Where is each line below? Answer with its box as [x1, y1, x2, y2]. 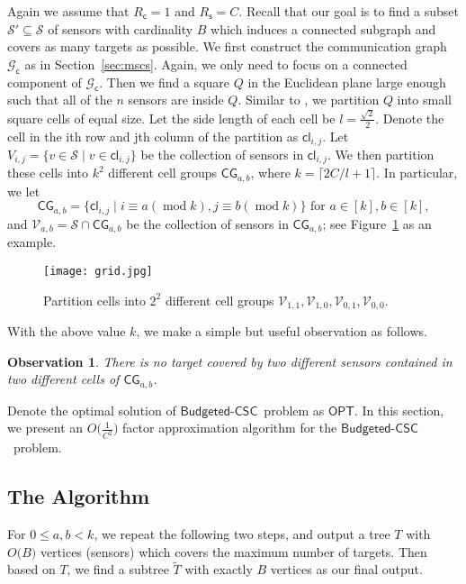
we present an [7, 418, 84, 437]
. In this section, [354, 400, 444, 419]
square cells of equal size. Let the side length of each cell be [7, 108, 336, 127]
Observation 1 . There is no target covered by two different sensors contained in [7, 351, 453, 370]
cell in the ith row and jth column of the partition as [7, 126, 299, 145]
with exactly [184, 560, 253, 579]
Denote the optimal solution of [7, 400, 176, 419]
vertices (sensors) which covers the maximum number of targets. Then [40, 542, 427, 561]
